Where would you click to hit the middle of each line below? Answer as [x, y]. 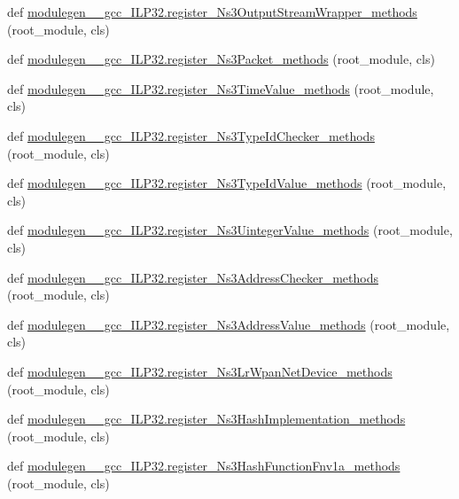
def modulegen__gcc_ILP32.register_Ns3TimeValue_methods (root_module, [221, 88]
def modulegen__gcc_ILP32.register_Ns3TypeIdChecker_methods [191, 135]
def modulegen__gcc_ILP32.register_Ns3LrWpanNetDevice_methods [200, 371]
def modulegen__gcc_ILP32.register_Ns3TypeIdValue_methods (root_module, [227, 183]
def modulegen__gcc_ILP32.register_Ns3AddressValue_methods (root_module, [229, 324]
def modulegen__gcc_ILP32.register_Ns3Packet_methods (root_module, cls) [221, 59]
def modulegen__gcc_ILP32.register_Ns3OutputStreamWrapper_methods [212, 12]
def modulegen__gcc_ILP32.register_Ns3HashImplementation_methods [206, 419]
